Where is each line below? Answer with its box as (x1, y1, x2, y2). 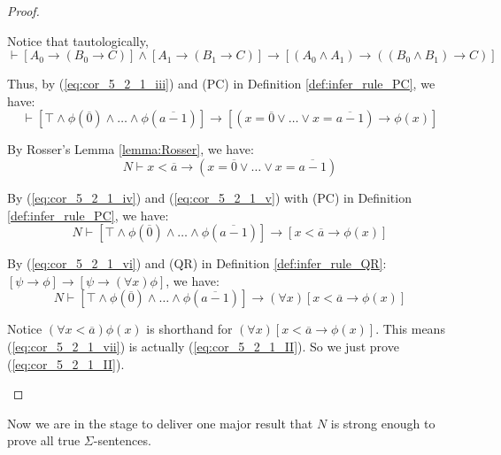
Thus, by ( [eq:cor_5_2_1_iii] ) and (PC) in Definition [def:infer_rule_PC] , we (7, 74, 435, 93)
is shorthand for (146, 320, 233, 338)
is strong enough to (330, 413, 435, 432)
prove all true (7, 431, 81, 450)
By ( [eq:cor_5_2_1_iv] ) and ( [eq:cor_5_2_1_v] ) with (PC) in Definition (7, 188, 412, 206)
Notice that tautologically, (7, 31, 149, 50)
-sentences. (93, 431, 151, 450)
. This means (375, 320, 445, 338)
